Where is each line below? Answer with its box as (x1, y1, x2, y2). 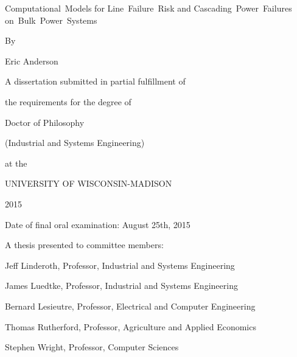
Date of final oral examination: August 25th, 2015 (5, 218, 190, 230)
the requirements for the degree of (5, 95, 131, 108)
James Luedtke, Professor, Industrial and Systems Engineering (5, 279, 238, 292)
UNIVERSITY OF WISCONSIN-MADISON (5, 177, 172, 190)
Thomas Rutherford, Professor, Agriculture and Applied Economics (5, 320, 256, 333)
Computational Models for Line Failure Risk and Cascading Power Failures (5, 2, 292, 14)
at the (5, 156, 27, 169)
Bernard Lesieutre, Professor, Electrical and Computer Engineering (5, 299, 256, 312)
